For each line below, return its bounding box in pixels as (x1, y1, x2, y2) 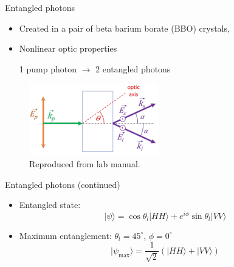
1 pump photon (19, 62, 77, 75)
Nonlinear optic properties (19, 42, 117, 55)
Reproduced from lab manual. (29, 157, 140, 170)
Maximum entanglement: (19, 229, 112, 241)
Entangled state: (19, 198, 81, 211)
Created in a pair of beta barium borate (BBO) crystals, (19, 21, 230, 34)
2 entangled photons (95, 62, 171, 75)
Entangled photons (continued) (5, 178, 120, 190)
